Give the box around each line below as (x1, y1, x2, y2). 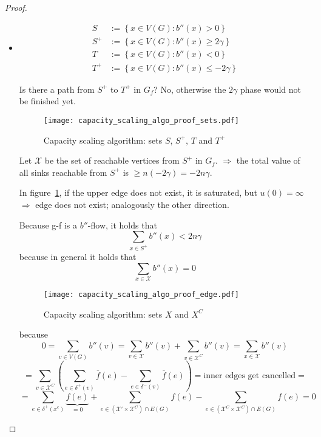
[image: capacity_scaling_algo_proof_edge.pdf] (43, 290, 239, 299)
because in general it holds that (19, 250, 137, 263)
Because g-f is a (19, 218, 77, 231)
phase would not (240, 82, 301, 95)
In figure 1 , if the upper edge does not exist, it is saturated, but (19, 186, 257, 199)
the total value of (236, 154, 300, 167)
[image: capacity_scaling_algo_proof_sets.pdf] (43, 116, 239, 125)
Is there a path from (19, 82, 95, 95)
